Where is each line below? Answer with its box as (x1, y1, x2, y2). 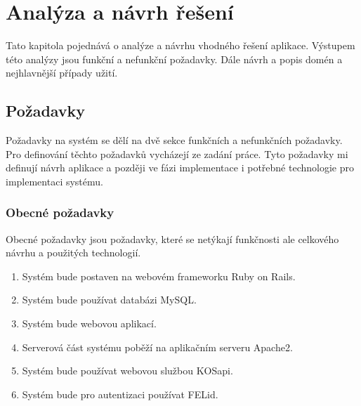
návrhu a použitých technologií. (6, 245, 141, 260)
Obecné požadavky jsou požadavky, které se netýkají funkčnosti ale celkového (6, 231, 339, 246)
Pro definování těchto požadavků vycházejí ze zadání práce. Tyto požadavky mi (6, 146, 348, 161)
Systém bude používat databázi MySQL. (22, 292, 197, 307)
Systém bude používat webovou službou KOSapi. (22, 363, 233, 378)
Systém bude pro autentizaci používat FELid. (22, 386, 218, 401)
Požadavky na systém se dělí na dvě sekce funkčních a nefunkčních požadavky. (6, 133, 343, 148)
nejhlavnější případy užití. (6, 65, 118, 80)
